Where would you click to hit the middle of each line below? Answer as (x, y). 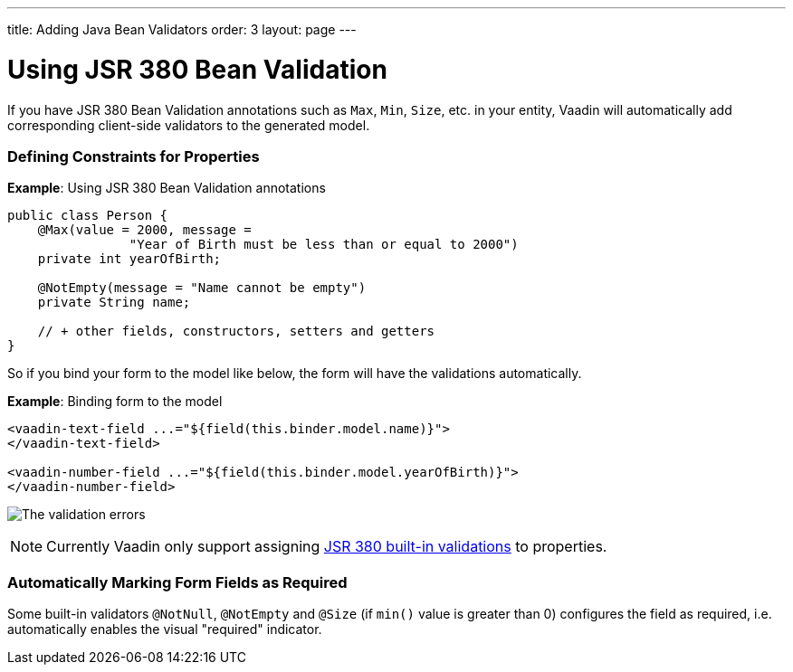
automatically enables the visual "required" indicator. (165, 629)
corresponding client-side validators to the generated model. (189, 125)
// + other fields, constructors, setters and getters (236, 331)
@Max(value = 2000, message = (144, 230)
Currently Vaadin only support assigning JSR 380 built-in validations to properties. (327, 547)
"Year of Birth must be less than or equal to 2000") (324, 245)
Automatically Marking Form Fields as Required (177, 582)
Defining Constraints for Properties (134, 156)
